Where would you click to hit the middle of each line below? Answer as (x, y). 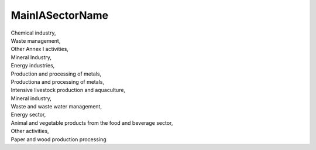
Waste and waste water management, (56, 107)
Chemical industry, (33, 33)
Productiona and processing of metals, (58, 81)
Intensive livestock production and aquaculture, (68, 90)
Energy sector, (28, 115)
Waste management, (36, 40)
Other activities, (30, 131)
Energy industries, (33, 66)
